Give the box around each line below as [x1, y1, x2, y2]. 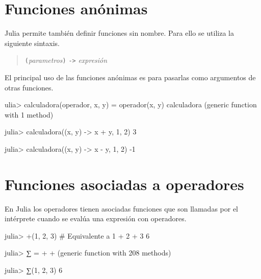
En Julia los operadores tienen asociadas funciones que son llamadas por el [5, 203, 238, 214]
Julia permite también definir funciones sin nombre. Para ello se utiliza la [5, 28, 234, 38]
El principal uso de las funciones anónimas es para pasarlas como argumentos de [5, 72, 256, 82]
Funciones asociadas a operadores [5, 173, 244, 194]
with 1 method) [5, 109, 54, 120]
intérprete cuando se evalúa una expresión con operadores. [5, 213, 187, 224]
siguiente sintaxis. [5, 37, 60, 48]
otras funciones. [5, 82, 54, 92]
